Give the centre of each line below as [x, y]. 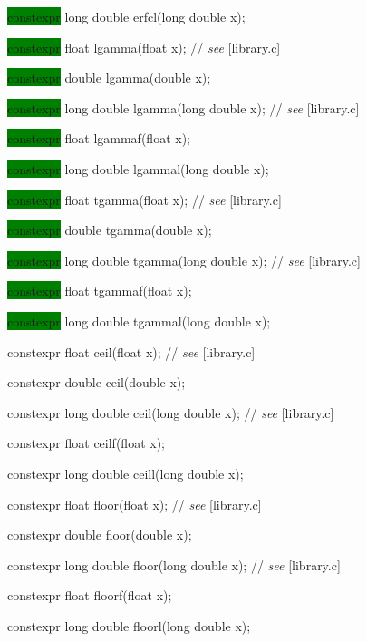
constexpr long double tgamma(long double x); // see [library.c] [184, 260]
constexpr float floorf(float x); [90, 595]
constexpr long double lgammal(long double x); [138, 168]
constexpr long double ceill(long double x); [126, 473]
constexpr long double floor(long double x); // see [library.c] [174, 564]
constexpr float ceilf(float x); [86, 443]
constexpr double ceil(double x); [97, 382]
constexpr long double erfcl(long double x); [126, 16]
